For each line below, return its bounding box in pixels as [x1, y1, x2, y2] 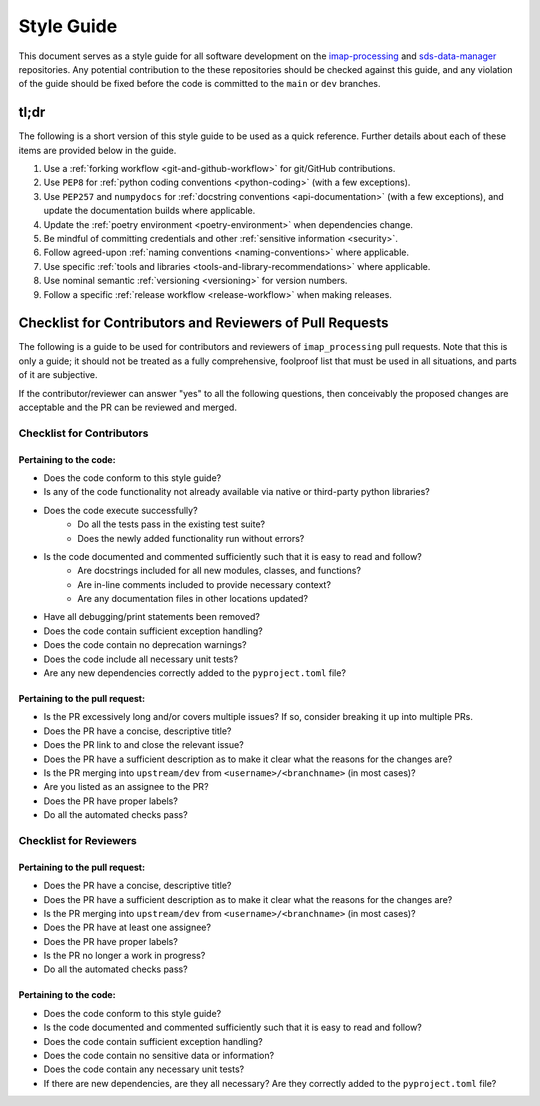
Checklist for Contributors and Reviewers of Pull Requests [18, 315, 389, 332]
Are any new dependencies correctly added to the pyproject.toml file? [43, 667, 347, 679]
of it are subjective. [18, 369, 98, 381]
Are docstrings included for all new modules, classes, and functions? [77, 565, 362, 577]
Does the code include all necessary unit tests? [43, 653, 239, 665]
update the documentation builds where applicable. [43, 205, 256, 217]
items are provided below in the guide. [18, 144, 177, 156]
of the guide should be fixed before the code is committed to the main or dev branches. [18, 78, 381, 90]
